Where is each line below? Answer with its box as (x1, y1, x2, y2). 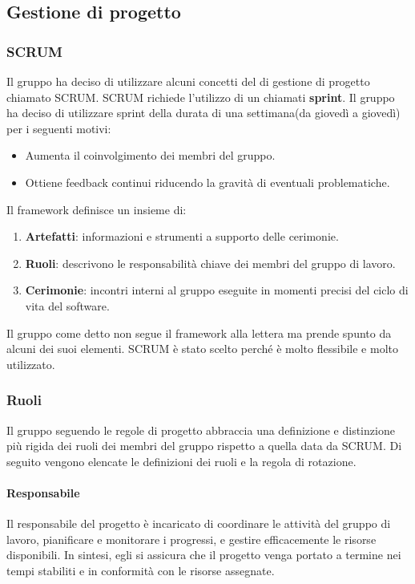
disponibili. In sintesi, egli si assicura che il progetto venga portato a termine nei (6, 546, 401, 563)
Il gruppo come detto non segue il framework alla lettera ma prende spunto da (6, 324, 392, 341)
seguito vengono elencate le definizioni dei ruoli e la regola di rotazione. (6, 452, 357, 469)
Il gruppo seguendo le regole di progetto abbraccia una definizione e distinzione (6, 421, 395, 438)
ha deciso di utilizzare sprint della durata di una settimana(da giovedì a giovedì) (6, 104, 401, 121)
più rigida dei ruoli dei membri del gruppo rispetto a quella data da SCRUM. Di (6, 437, 402, 454)
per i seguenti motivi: (6, 120, 111, 136)
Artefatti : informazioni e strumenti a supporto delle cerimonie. (25, 228, 339, 245)
